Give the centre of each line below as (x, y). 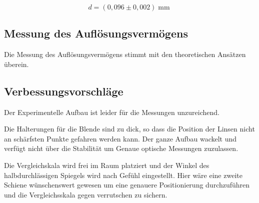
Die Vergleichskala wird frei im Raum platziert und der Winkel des (107, 165)
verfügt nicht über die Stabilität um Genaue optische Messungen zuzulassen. (121, 148)
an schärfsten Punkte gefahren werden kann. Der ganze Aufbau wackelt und (120, 138)
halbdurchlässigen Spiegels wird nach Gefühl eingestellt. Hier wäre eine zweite (123, 175)
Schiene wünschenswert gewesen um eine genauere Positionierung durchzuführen (127, 185)
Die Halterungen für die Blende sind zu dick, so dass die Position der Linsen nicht (129, 129)
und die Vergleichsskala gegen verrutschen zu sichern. (86, 194)
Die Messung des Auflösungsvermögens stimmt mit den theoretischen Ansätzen (125, 54)
